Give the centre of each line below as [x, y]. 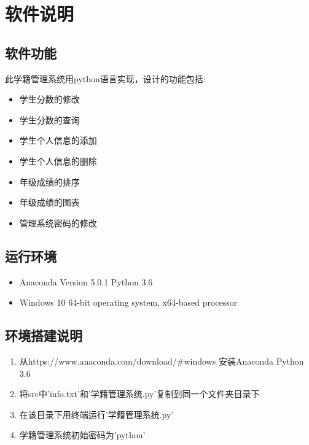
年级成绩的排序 [49, 181]
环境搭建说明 [44, 335]
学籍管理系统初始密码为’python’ [82, 435]
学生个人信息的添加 [58, 140]
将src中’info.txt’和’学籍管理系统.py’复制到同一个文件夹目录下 [139, 394]
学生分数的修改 [49, 99]
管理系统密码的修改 [58, 222]
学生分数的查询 [49, 119]
